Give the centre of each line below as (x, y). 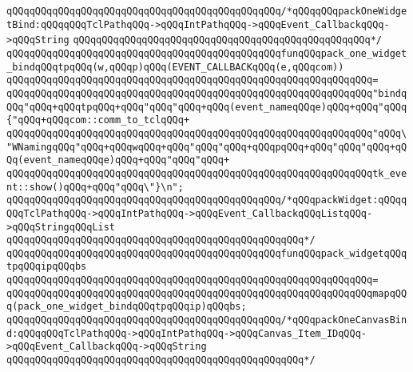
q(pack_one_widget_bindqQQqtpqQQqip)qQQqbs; (127, 307)
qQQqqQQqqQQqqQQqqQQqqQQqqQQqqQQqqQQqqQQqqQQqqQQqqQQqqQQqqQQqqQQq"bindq (207, 93)
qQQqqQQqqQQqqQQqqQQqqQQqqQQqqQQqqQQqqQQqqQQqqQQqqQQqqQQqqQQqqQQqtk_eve (207, 173)
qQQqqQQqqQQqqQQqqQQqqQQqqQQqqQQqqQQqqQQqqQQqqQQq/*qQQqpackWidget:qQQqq (207, 200)
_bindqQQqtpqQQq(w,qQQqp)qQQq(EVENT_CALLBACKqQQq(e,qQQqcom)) (175, 67)
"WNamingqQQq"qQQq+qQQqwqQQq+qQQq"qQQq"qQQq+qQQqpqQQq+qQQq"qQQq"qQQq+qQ (207, 147)
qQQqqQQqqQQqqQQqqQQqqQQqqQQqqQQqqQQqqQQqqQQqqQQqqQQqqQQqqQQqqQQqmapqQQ (207, 293)
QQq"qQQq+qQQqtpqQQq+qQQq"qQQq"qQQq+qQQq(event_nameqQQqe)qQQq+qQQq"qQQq (207, 107)
